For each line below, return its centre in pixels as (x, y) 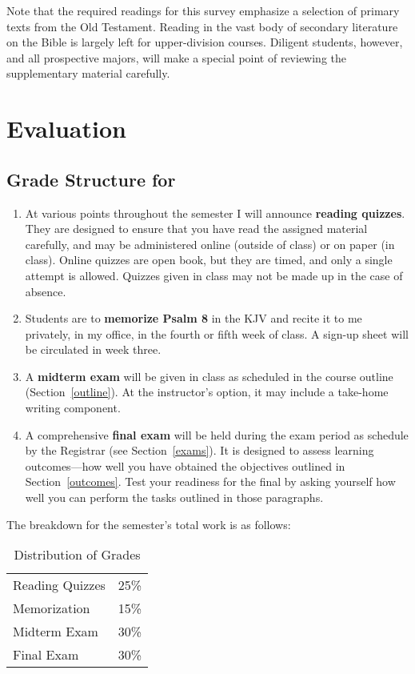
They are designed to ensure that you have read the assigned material (196, 229)
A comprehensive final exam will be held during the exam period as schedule (217, 434)
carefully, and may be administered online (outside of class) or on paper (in (210, 244)
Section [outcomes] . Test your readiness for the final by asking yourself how (210, 481)
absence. (46, 291)
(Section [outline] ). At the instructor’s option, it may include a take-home (207, 392)
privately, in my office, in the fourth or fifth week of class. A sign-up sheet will (217, 333)
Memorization (52, 608)
